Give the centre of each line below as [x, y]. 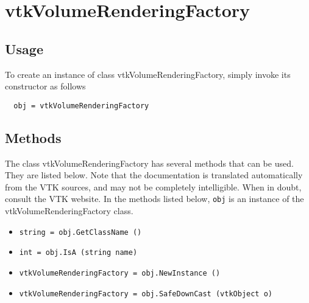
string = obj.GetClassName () [80, 232]
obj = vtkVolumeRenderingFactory [81, 106]
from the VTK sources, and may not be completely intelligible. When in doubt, [153, 186]
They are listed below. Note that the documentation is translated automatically [154, 175]
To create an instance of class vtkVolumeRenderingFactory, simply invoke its [148, 74]
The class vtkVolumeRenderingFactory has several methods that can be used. [149, 163]
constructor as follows [45, 86]
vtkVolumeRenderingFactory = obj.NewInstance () [120, 273]
